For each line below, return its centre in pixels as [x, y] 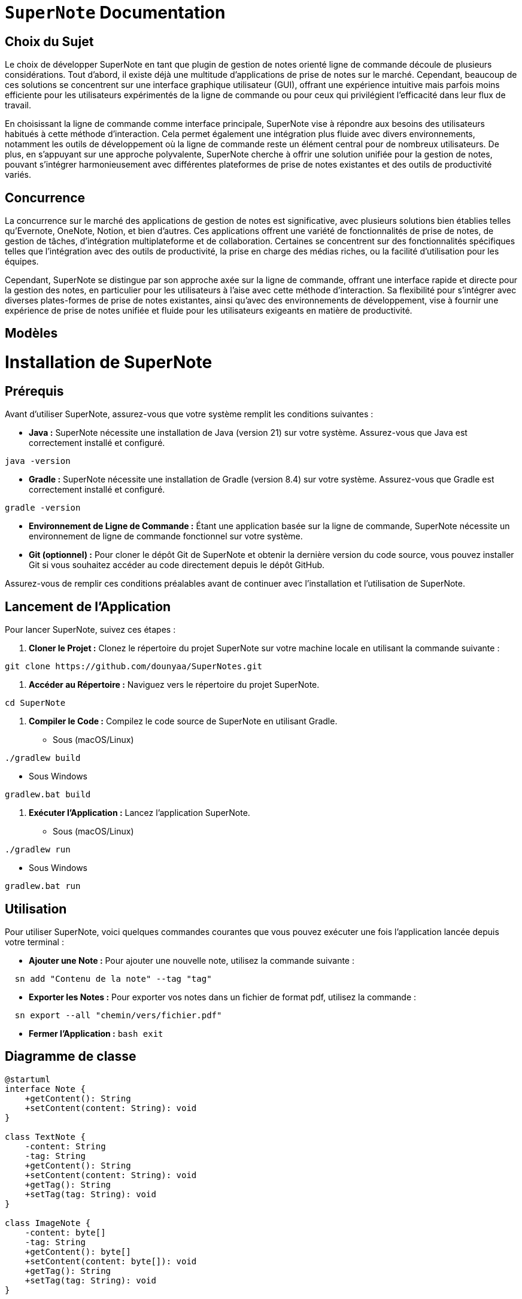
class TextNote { [45, 1136]
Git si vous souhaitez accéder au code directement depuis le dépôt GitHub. [177, 565]
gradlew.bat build [48, 795]
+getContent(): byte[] [78, 1251]
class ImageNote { [48, 1223]
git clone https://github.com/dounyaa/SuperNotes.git [133, 667]
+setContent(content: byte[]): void [111, 1261]
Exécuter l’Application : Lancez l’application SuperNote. [139, 813]
